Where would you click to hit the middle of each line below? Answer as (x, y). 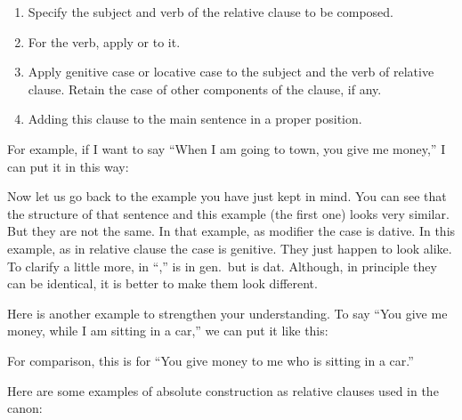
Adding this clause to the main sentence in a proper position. (195, 119)
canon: (25, 408)
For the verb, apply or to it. (104, 41)
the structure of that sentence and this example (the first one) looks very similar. (228, 213)
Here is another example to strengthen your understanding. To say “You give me (227, 313)
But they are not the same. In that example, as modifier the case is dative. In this (231, 231)
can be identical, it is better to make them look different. (162, 283)
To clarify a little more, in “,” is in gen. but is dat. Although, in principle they (222, 266)
